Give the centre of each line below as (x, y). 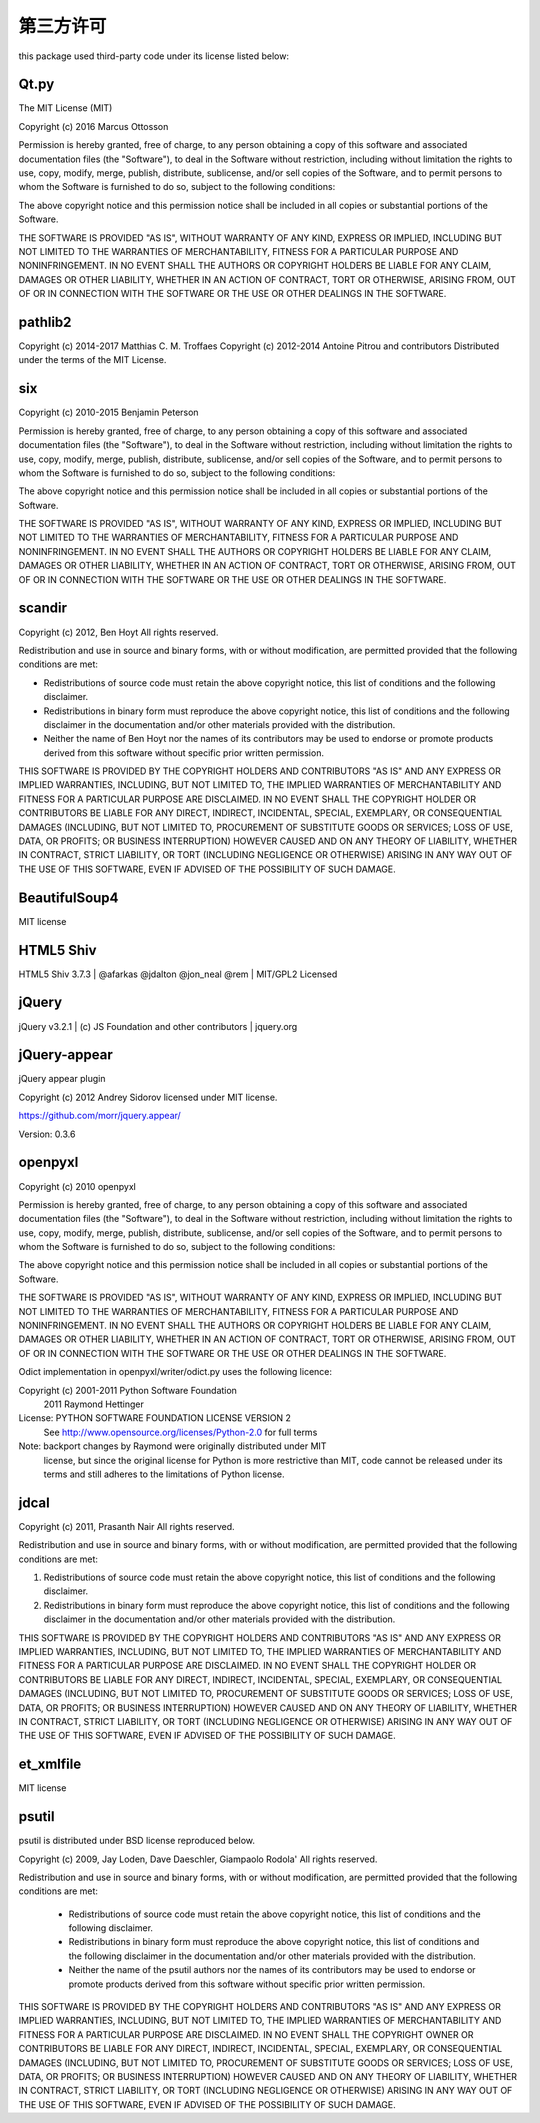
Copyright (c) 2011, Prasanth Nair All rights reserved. (126, 1526)
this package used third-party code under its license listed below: (154, 56)
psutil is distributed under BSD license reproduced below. (136, 1841)
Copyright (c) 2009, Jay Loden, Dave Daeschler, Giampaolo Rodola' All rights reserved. (198, 1859)
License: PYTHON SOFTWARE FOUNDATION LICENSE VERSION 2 (155, 1418)
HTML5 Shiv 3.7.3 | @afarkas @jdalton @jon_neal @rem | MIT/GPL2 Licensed (178, 974)
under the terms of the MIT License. (92, 360)
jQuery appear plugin (62, 1079)
